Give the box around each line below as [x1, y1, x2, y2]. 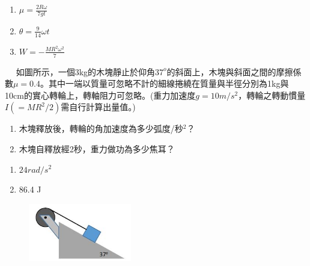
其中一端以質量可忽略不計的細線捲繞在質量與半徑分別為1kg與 [49, 77, 289, 90]
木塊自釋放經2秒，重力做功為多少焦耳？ [19, 142, 175, 155]
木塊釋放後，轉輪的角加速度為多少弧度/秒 [19, 122, 183, 135]
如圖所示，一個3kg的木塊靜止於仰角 [16, 65, 156, 78]
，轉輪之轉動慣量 [238, 88, 306, 101]
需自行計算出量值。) [61, 101, 136, 113]
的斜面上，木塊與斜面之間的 [166, 65, 276, 78]
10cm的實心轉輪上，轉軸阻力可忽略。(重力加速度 [5, 88, 196, 101]
